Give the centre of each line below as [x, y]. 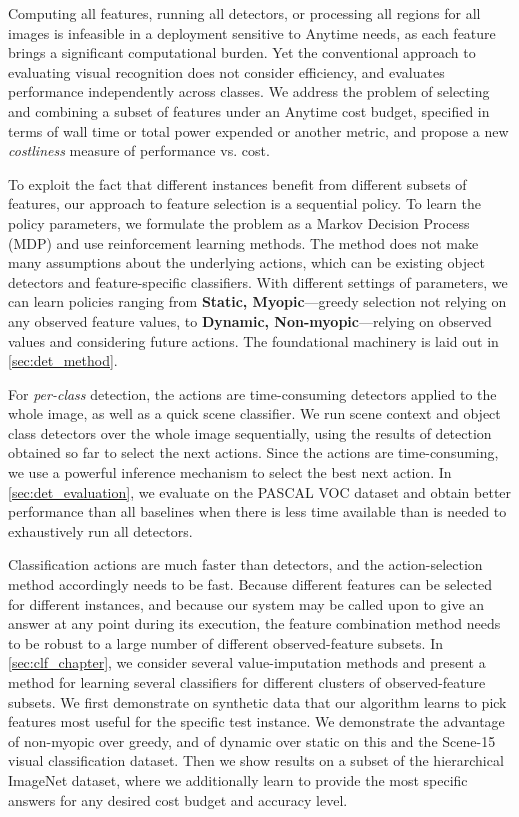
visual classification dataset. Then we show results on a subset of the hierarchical [256, 760]
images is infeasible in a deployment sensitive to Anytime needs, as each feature [252, 32]
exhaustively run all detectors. [100, 530]
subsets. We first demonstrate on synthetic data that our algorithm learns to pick [257, 701]
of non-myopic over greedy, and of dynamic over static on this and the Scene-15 [252, 740]
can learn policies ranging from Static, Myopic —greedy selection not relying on [257, 301]
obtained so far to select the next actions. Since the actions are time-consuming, [253, 452]
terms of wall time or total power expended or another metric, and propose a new [258, 130]
